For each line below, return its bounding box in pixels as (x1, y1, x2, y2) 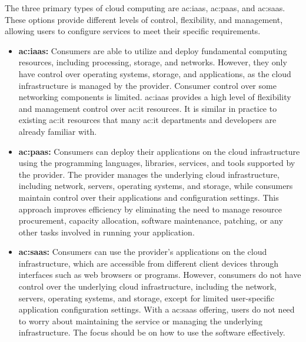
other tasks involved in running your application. (18, 225, 195, 238)
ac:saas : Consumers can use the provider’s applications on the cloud (18, 245, 267, 258)
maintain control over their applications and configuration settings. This (18, 191, 279, 203)
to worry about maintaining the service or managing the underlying (18, 314, 262, 327)
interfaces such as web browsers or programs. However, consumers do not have (18, 268, 301, 281)
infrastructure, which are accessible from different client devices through (18, 257, 278, 269)
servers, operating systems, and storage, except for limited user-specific (18, 291, 275, 304)
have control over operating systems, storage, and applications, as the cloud (18, 67, 291, 79)
